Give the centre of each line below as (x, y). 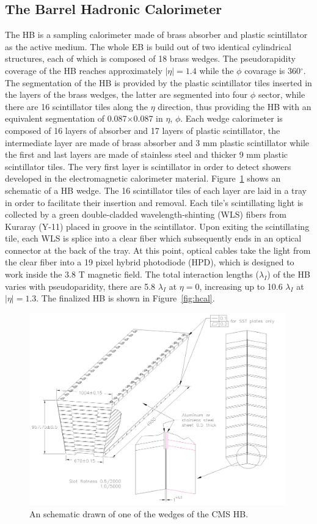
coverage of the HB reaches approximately (84, 70)
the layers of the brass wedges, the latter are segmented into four (126, 94)
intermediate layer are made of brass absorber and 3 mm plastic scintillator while (157, 142)
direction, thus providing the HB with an (235, 106)
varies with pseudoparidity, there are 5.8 (80, 286)
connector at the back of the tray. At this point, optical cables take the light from (158, 250)
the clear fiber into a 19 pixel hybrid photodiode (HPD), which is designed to (150, 262)
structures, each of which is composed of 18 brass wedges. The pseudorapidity (150, 58)
